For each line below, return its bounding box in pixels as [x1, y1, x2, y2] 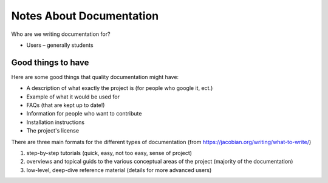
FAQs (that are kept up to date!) [26, 102, 105, 109]
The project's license [26, 127, 79, 134]
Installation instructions [26, 119, 85, 126]
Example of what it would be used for [26, 93, 120, 100]
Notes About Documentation [11, 9, 159, 22]
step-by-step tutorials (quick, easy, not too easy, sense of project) [26, 149, 193, 156]
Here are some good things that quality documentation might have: [11, 73, 179, 80]
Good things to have [11, 57, 89, 67]
